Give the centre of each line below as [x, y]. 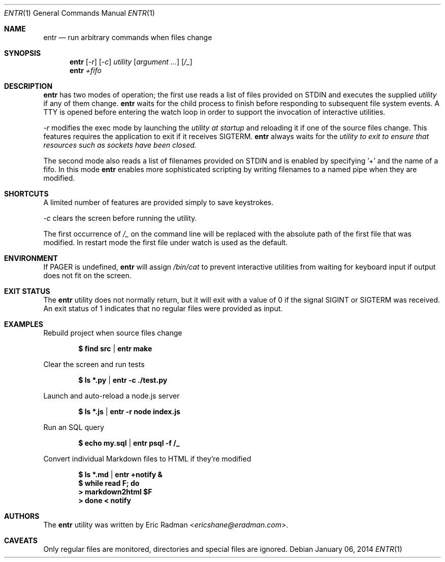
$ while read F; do [109, 483]
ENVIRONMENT [31, 258]
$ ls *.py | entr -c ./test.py [123, 380]
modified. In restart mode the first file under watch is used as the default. [166, 242]
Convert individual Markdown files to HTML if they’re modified [147, 459]
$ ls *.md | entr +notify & [121, 474]
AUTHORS [22, 516]
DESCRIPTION [28, 86]
